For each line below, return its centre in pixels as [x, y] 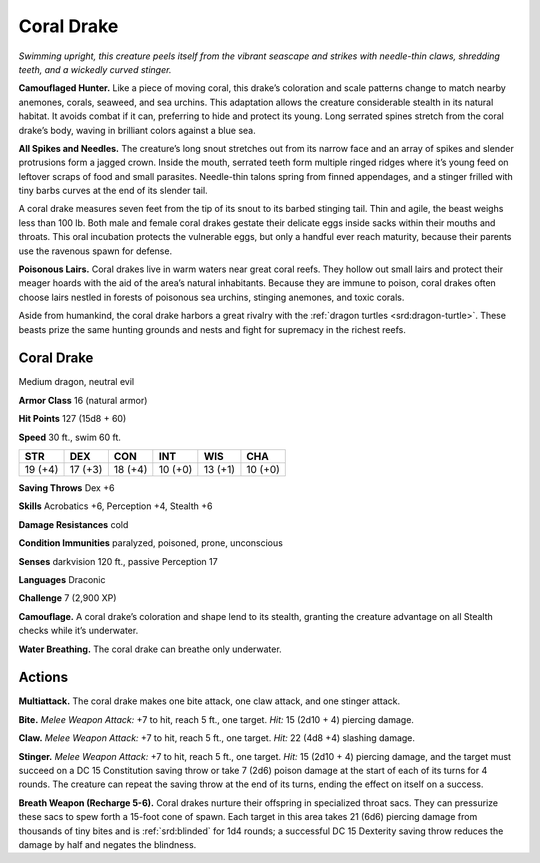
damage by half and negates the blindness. [107, 844]
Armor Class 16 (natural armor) [83, 400]
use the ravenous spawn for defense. [95, 251]
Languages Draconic [62, 579]
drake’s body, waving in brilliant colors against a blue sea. [137, 130]
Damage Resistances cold [73, 524]
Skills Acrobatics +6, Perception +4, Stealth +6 [115, 506]
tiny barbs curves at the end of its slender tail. [113, 191]
